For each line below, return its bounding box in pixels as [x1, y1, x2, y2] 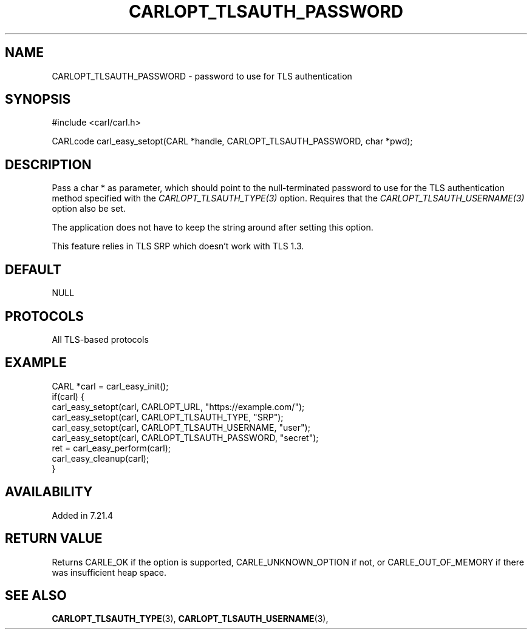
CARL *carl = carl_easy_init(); [52, 380, 169, 391]
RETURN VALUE [5, 531, 103, 547]
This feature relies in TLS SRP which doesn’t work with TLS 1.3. [52, 241, 304, 252]
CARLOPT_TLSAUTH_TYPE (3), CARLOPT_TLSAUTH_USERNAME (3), [52, 613, 329, 624]
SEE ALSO [5, 587, 67, 603]
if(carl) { [52, 391, 84, 402]
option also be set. [52, 203, 126, 214]
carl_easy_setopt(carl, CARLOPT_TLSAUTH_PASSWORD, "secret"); [52, 432, 319, 443]
